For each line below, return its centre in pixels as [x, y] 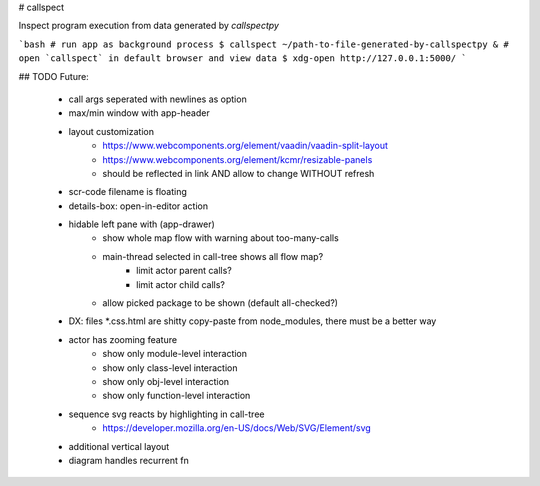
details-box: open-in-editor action [138, 206]
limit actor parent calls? [184, 271]
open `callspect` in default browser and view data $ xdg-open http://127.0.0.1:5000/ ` [242, 58]
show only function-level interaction [176, 396]
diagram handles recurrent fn [129, 460]
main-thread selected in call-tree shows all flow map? [213, 256]
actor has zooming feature [123, 339]
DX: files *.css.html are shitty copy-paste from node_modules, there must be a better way [252, 321]
